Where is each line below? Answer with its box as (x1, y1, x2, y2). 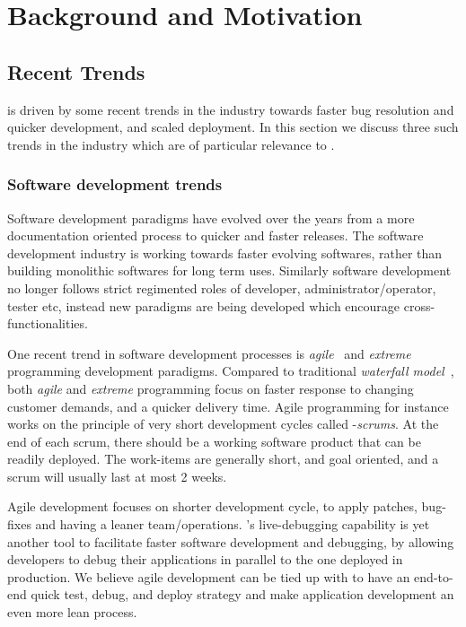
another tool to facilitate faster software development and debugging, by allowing (7, 532, 454, 551)
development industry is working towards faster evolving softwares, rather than (7, 243, 443, 262)
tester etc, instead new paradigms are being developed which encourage (7, 296, 400, 315)
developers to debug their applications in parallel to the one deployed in (7, 550, 403, 569)
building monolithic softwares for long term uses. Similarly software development (7, 261, 452, 280)
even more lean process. (7, 603, 137, 622)
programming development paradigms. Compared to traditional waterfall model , (7, 361, 454, 380)
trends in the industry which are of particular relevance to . (7, 135, 335, 153)
